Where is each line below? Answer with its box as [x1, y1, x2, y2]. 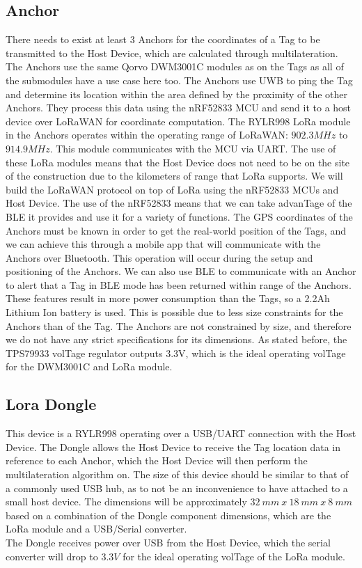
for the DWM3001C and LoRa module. [6, 359, 173, 374]
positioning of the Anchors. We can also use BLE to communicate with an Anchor [6, 264, 356, 278]
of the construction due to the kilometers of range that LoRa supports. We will [6, 168, 343, 183]
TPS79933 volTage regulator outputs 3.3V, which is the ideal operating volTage [6, 345, 346, 360]
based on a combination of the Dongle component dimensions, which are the [6, 507, 331, 522]
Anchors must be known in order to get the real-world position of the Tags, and [6, 223, 346, 237]
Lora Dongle [6, 393, 97, 415]
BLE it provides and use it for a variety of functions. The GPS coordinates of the [6, 209, 353, 223]
